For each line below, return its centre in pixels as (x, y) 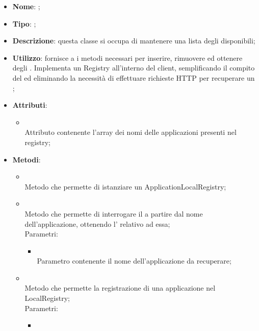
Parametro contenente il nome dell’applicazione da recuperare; (134, 261)
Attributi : (30, 105)
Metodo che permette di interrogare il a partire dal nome (114, 213)
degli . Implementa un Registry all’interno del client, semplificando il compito (134, 68)
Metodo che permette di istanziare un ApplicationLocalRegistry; (125, 186)
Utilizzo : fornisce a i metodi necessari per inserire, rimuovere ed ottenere (127, 57)
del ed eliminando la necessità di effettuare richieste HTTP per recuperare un (134, 77)
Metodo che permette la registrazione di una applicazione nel (120, 288)
